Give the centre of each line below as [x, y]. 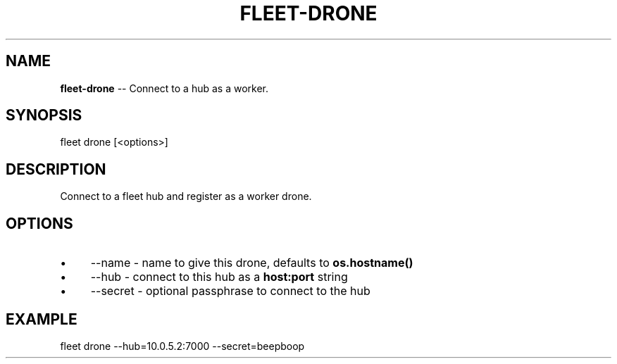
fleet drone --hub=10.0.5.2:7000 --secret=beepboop [182, 346]
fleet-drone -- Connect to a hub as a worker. [164, 88]
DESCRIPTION [56, 169]
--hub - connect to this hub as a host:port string [219, 277]
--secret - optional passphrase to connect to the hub [230, 291]
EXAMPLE [42, 319]
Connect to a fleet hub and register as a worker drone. [186, 196]
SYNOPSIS [44, 115]
